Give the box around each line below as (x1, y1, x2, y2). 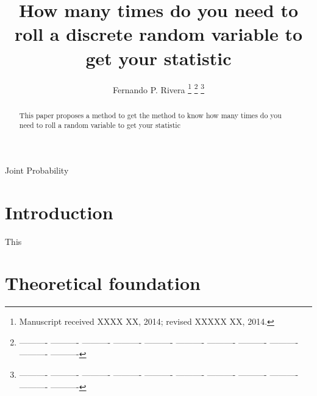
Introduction (5, 199, 113, 224)
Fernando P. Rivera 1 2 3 (112, 81, 205, 96)
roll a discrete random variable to (14, 21, 303, 46)
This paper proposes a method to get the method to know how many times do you (19, 110, 282, 120)
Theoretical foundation (5, 270, 201, 295)
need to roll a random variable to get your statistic (19, 120, 180, 130)
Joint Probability (5, 163, 69, 176)
